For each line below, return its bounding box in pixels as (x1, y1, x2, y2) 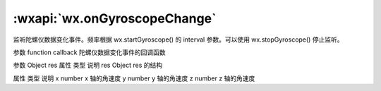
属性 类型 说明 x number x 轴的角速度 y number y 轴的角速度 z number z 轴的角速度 (13, 74, 255, 83)
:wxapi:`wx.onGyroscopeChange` (13, 11, 217, 26)
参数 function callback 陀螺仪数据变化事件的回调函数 (13, 48, 166, 56)
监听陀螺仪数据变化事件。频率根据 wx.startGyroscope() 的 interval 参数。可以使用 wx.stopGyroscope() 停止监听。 (13, 35, 344, 44)
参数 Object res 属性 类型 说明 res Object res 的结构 (13, 61, 163, 70)
